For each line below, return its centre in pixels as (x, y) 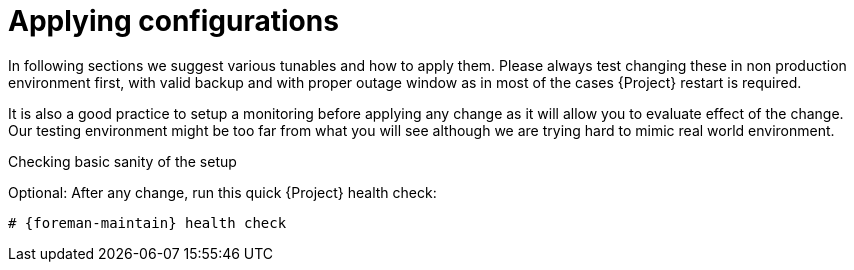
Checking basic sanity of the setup (122, 161)
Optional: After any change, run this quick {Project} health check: (222, 192)
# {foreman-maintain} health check (147, 222)
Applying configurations (173, 21)
